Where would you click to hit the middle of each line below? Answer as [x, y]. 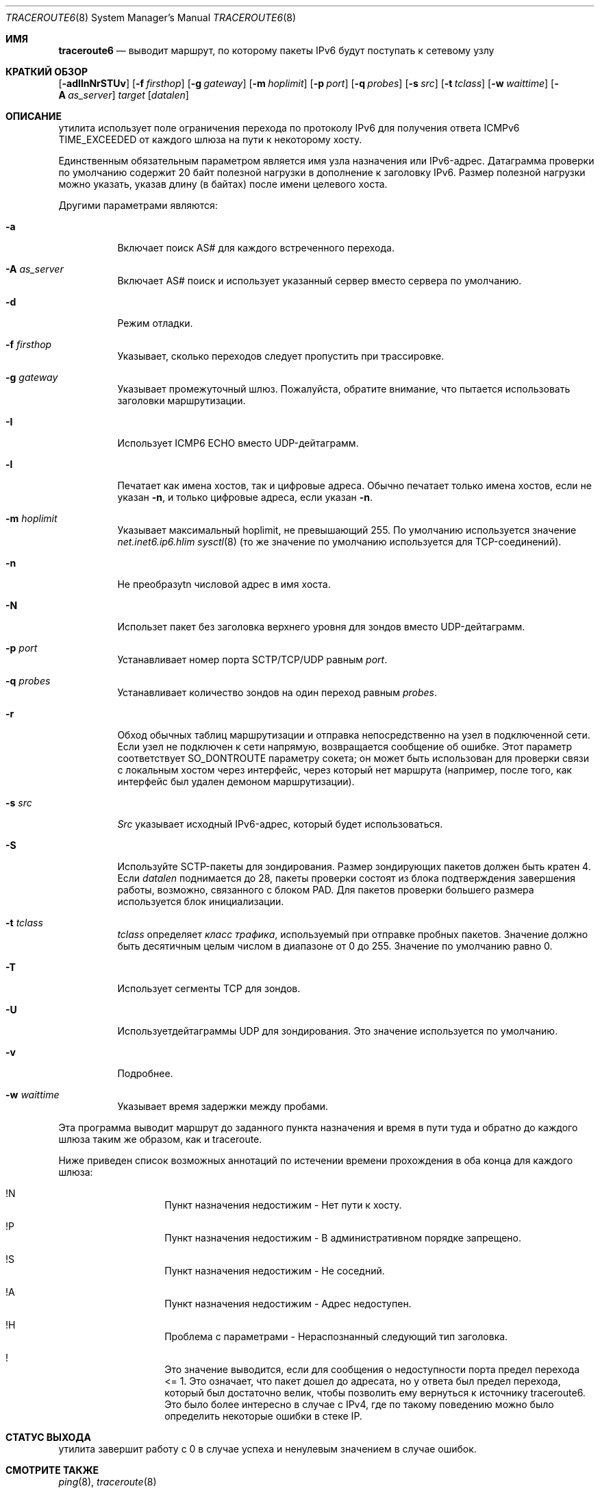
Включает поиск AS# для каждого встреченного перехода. [256, 248]
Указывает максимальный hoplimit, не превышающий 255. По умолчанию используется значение [347, 530]
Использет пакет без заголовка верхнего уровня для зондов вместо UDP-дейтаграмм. [321, 627]
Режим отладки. [155, 323]
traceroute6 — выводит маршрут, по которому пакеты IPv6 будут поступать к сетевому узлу [276, 50]
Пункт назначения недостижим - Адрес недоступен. [288, 1304]
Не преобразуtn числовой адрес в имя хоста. [224, 584]
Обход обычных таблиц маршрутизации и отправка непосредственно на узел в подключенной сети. [354, 735]
